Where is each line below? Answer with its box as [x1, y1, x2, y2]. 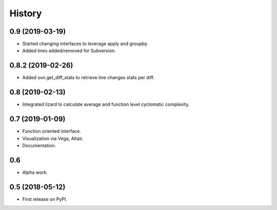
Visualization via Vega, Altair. [22, 135, 84, 142]
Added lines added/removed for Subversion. [22, 48, 116, 54]
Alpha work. [22, 169, 48, 175]
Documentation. [22, 142, 56, 148]
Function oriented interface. [22, 128, 82, 134]
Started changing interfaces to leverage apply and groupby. [22, 41, 149, 47]
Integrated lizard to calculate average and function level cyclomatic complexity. [22, 101, 190, 107]
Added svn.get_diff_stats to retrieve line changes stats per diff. [22, 75, 155, 81]
